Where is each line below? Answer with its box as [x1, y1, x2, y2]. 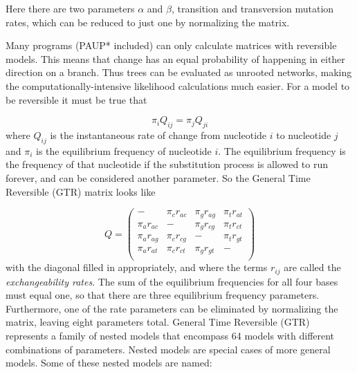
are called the [284, 260, 341, 275]
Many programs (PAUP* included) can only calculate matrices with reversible [6, 38, 337, 53]
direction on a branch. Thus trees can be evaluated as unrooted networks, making [6, 65, 352, 80]
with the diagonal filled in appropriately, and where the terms [6, 260, 268, 275]
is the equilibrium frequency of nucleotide [36, 143, 212, 158]
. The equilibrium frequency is [218, 143, 346, 158]
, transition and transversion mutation [171, 1, 334, 15]
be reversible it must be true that [6, 92, 147, 106]
